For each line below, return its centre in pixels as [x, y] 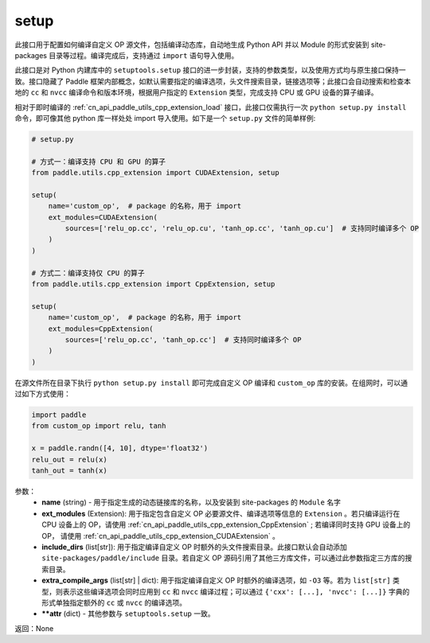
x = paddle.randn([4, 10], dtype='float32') [120, 448]
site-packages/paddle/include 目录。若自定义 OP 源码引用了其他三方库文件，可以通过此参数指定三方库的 [223, 558]
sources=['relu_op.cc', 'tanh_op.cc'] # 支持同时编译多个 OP [183, 339]
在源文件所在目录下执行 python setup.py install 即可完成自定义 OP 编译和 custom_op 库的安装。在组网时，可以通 [211, 383]
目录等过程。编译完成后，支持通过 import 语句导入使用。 [144, 55]
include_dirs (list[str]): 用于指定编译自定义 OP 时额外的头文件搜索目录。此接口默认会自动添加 [195, 547]
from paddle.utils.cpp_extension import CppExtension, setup [153, 284]
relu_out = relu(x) [69, 459]
